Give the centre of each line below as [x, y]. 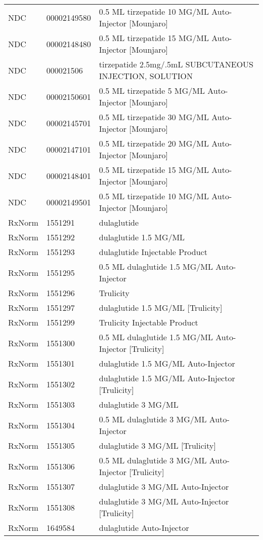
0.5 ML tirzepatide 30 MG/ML [154, 117]
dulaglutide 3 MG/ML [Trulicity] [157, 445]
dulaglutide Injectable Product [153, 252]
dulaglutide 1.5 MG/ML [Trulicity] [161, 308]
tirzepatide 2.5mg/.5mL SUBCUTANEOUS [176, 64]
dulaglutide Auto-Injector [144, 528]
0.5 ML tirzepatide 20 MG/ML [154, 143]
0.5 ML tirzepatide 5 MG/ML [152, 91]
